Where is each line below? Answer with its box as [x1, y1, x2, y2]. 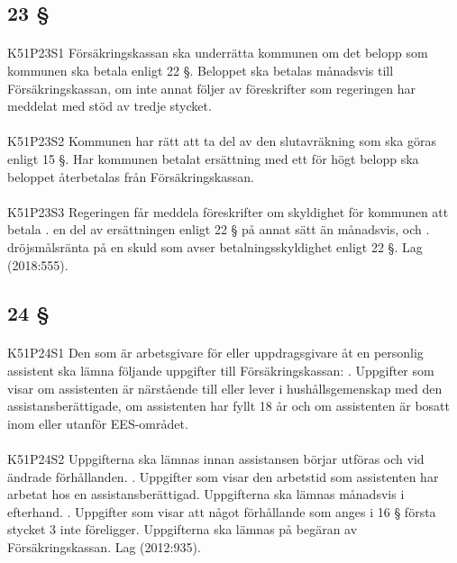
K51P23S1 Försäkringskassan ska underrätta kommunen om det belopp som [7, 43, 428, 62]
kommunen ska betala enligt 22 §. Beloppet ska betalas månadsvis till [7, 60, 394, 79]
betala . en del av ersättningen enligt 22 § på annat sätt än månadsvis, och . [7, 220, 430, 239]
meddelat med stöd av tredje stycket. [7, 96, 212, 115]
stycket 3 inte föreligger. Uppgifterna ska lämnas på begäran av [7, 520, 358, 539]
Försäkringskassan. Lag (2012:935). [7, 538, 201, 556]
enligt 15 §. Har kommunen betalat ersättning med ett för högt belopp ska [7, 149, 419, 168]
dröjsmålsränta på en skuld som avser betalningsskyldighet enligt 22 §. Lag [7, 237, 423, 256]
